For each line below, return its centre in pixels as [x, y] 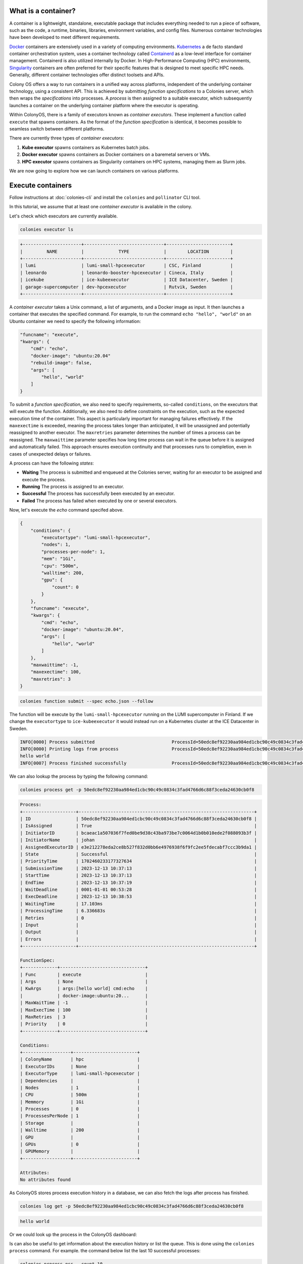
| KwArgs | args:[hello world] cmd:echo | [84, 989]
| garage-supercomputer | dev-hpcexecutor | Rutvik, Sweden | [127, 287]
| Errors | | [138, 939]
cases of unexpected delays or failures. [50, 454]
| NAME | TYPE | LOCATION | [127, 251]
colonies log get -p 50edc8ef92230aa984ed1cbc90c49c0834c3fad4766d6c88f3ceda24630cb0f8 [132, 1206]
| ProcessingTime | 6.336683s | [138, 911]
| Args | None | [84, 982]
